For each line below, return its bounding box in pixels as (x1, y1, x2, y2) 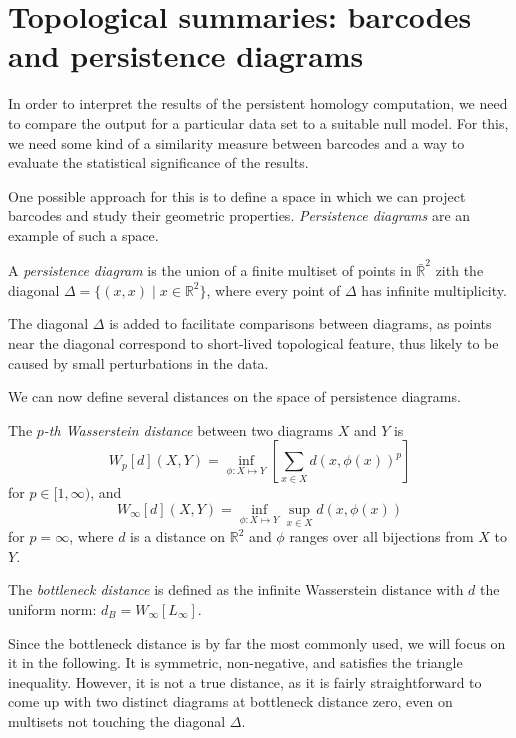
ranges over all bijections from (289, 526, 474, 547)
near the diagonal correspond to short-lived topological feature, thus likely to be (8, 332, 499, 353)
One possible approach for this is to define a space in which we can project (8, 185, 466, 206)
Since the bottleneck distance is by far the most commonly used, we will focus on (8, 632, 506, 653)
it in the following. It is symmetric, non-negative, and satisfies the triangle (8, 652, 463, 673)
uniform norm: (8, 598, 97, 619)
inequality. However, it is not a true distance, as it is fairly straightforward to (8, 671, 482, 692)
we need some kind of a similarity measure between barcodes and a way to (8, 132, 465, 153)
